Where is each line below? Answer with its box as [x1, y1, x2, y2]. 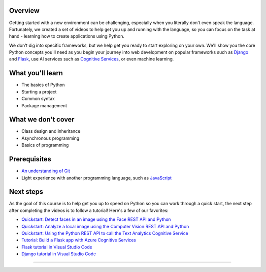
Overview [9, 6, 40, 15]
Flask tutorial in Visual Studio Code [21, 244, 93, 250]
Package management [21, 102, 67, 108]
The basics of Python [21, 82, 65, 88]
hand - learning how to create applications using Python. [9, 33, 125, 39]
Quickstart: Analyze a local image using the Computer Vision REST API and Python [21, 223, 189, 229]
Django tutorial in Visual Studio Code [21, 251, 96, 257]
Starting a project [21, 89, 57, 94]
